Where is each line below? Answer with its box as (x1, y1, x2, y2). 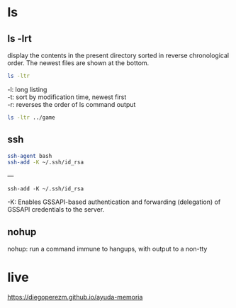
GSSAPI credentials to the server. (7, 205, 105, 214)
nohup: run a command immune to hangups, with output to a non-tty (7, 245, 208, 253)
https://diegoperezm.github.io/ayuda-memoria (7, 293, 143, 302)
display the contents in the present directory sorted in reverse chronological (7, 51, 229, 59)
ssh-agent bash (7, 152, 52, 159)
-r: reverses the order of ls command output (7, 100, 136, 108)
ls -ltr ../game (7, 114, 55, 121)
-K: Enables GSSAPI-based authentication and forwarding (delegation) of (7, 198, 221, 206)
